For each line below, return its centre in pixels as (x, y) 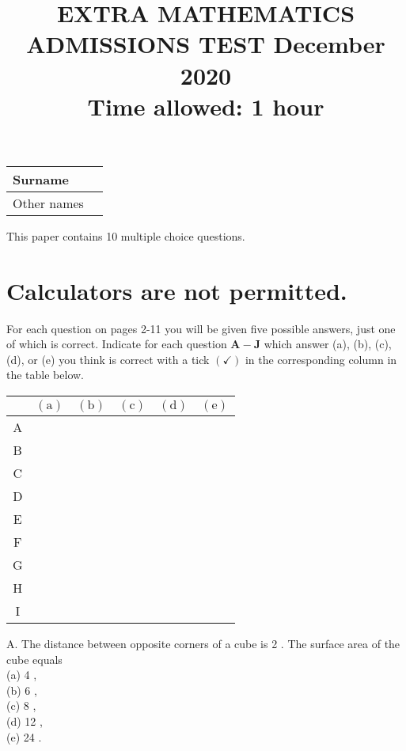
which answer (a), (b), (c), (328, 344)
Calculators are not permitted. (177, 290)
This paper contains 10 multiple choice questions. (126, 235)
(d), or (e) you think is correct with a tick (108, 359)
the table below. (45, 375)
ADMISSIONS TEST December (206, 44)
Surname (41, 179)
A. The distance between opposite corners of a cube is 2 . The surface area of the (203, 644)
